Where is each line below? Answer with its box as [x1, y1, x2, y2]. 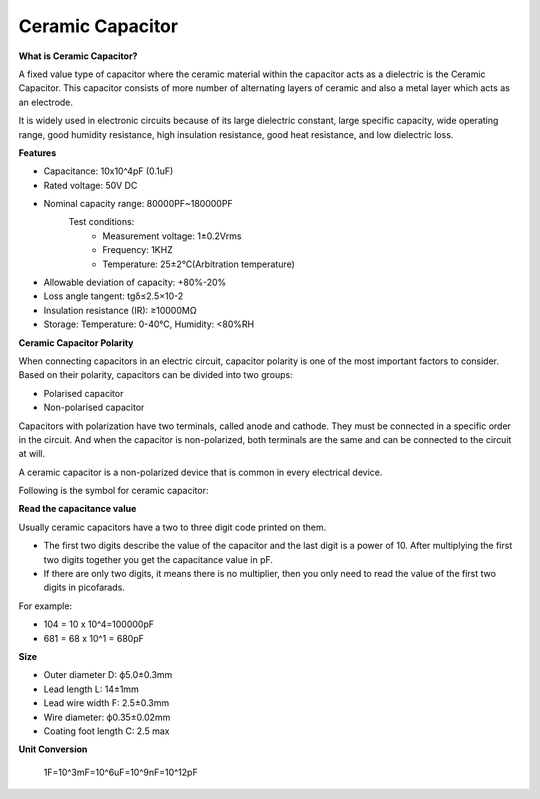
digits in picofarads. [43, 581, 125, 594]
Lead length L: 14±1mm [43, 683, 139, 695]
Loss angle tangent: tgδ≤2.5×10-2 [43, 290, 184, 302]
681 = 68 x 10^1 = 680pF [43, 632, 145, 644]
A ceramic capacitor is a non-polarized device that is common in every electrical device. [18, 466, 383, 478]
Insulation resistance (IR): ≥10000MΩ [43, 304, 197, 316]
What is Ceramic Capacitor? [18, 50, 138, 62]
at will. [18, 448, 46, 460]
